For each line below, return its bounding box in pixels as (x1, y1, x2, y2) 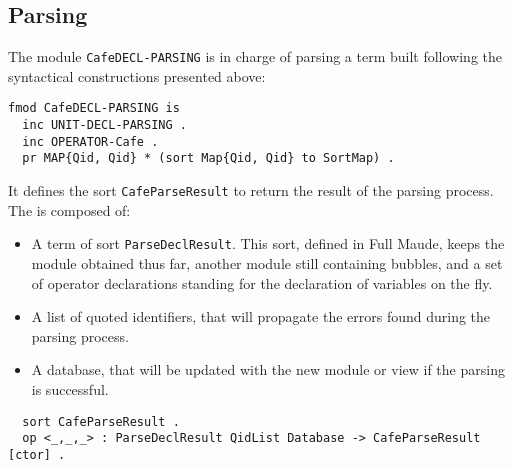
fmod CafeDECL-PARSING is (8, 101, 180, 116)
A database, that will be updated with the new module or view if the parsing (31, 359, 505, 380)
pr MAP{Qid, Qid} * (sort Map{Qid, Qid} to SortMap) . (22, 151, 395, 166)
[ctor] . (8, 447, 66, 462)
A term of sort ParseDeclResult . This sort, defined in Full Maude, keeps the (31, 233, 505, 254)
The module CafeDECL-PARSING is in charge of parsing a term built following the (8, 46, 502, 67)
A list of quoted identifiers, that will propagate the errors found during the (31, 306, 491, 327)
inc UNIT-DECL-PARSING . (22, 118, 187, 133)
